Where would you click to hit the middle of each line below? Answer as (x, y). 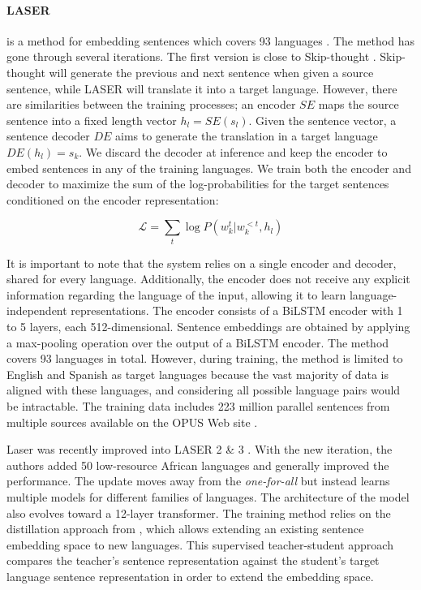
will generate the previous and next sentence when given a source (211, 72)
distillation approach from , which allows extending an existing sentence (185, 529)
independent (37, 310)
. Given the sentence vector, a (322, 120)
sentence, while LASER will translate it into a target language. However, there (202, 88)
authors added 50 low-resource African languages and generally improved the (198, 465)
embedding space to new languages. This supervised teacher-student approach (200, 544)
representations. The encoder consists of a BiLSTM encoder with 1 (237, 310)
